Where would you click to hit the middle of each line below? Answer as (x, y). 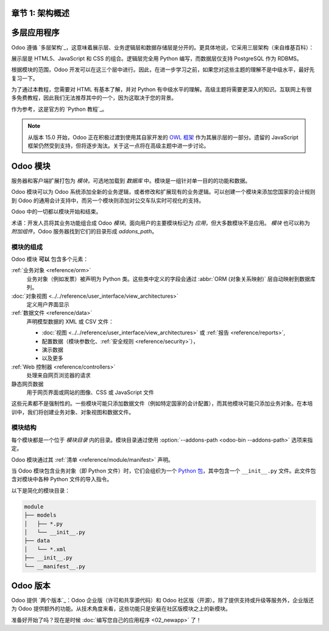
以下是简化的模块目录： (41, 490)
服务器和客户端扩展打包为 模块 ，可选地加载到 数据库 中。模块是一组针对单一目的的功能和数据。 (131, 180)
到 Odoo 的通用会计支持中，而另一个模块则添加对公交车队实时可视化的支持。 (108, 200)
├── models (40, 515)
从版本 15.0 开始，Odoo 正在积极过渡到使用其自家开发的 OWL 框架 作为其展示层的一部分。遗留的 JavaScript (163, 137)
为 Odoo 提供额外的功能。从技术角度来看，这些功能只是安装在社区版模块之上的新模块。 (121, 608)
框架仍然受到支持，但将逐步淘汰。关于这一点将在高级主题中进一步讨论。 (119, 146)
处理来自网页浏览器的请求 (58, 375)
